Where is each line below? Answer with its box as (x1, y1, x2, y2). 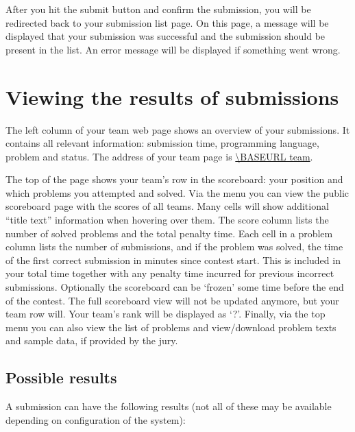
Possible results (5, 367, 117, 388)
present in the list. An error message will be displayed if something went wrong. (5, 42, 341, 56)
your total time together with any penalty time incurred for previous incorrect (5, 266, 334, 280)
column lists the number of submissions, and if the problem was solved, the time (5, 239, 343, 254)
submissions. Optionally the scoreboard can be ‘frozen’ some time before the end (5, 280, 344, 294)
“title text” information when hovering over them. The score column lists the (5, 213, 329, 227)
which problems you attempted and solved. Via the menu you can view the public (5, 185, 350, 200)
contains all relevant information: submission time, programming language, (5, 136, 319, 150)
